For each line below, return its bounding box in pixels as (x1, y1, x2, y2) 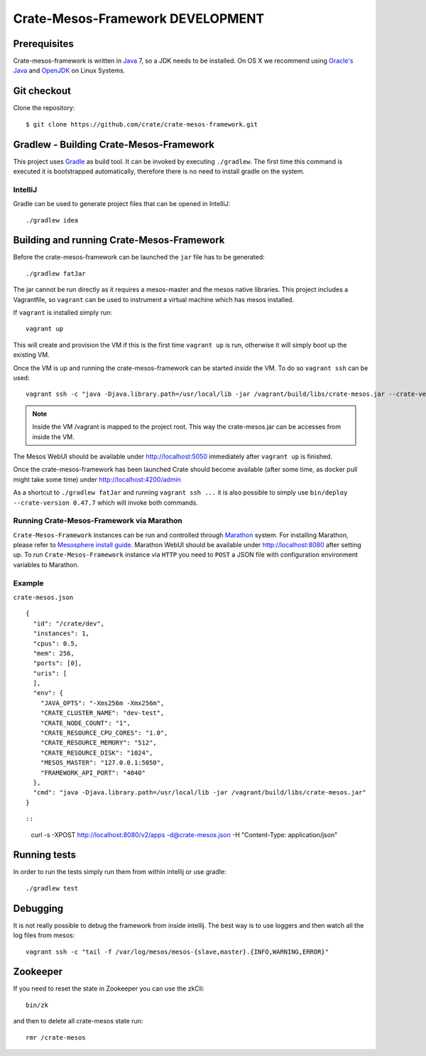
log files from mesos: (13, 931, 75, 939)
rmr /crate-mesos (26, 1033, 86, 1041)
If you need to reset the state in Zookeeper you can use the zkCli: (13, 984, 205, 993)
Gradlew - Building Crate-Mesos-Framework (13, 139, 214, 151)
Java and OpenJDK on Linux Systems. (13, 66, 126, 75)
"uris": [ (33, 669, 67, 677)
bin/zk (26, 1001, 49, 1009)
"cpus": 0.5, (33, 640, 79, 647)
